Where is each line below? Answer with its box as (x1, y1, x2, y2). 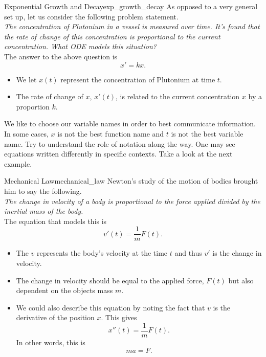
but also (228, 275, 254, 285)
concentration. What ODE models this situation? (4, 41, 157, 52)
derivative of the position (16, 312, 95, 323)
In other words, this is (16, 337, 85, 347)
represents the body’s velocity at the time (37, 248, 168, 258)
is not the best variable (171, 128, 243, 139)
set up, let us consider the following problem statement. (4, 11, 179, 21)
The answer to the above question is (4, 51, 118, 61)
